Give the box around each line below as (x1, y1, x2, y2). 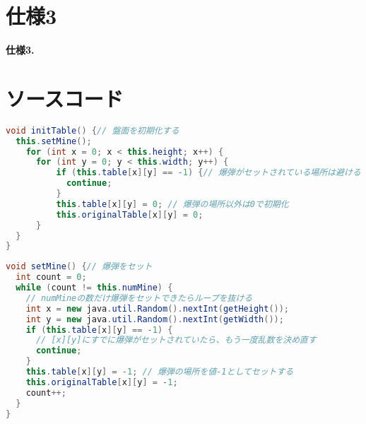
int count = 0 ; (16, 272, 87, 283)
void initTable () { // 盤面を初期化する (6, 125, 179, 136)
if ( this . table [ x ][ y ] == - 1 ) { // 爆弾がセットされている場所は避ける (56, 167, 361, 178)
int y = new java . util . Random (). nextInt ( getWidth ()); (25, 314, 284, 324)
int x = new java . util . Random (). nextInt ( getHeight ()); (25, 303, 290, 314)
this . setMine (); (16, 136, 92, 146)
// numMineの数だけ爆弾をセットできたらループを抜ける (25, 293, 253, 303)
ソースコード (6, 83, 124, 112)
